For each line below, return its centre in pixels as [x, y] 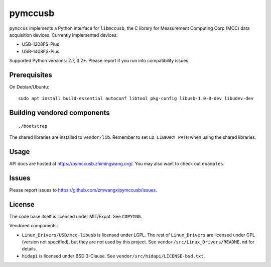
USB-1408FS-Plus [41, 51]
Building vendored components [59, 113]
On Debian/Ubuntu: [29, 87]
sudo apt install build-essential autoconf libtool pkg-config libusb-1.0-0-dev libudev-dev [136, 99]
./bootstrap [33, 126]
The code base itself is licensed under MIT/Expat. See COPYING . [76, 216]
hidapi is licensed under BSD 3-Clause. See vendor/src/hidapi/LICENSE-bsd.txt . [113, 256]
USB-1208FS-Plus [41, 44]
